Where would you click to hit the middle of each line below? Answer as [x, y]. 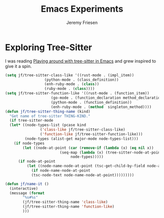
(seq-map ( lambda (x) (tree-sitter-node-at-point [111, 153]
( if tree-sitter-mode [31, 121]
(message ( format [27, 193]
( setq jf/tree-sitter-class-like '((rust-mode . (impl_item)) [70, 75]
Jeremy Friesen [82, 22]
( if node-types [29, 143]
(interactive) [24, 188]
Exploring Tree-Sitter [49, 47]
